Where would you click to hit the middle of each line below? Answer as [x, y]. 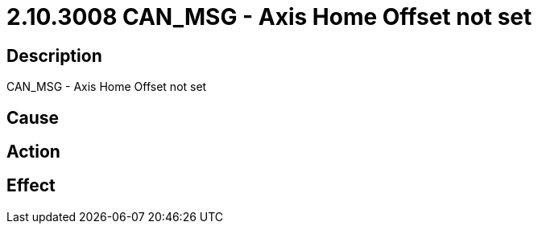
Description [54, 55]
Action [33, 152]
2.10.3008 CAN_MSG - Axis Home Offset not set [269, 17]
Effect [31, 186]
